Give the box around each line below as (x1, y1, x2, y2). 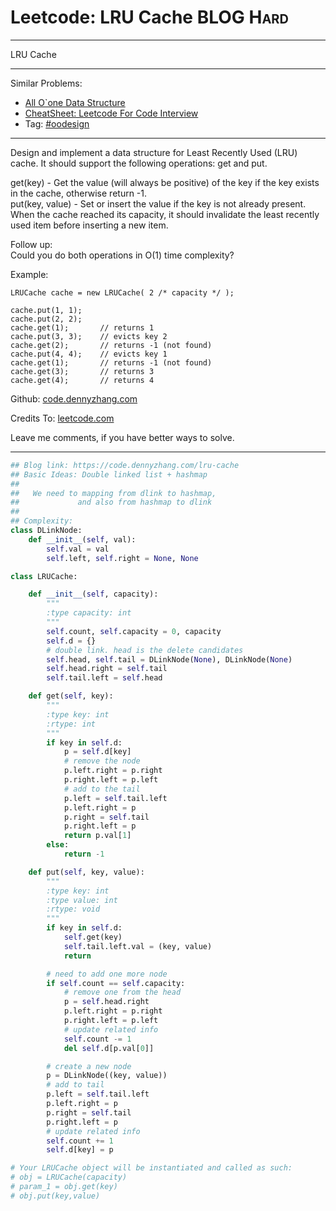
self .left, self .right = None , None (46, 553, 199, 563)
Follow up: (10, 238, 53, 250)
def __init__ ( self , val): (28, 534, 137, 545)
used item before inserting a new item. (10, 219, 169, 231)
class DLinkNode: (10, 526, 83, 536)
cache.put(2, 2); (10, 314, 83, 324)
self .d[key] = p (46, 1145, 114, 1155)
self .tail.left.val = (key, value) (63, 941, 213, 951)
